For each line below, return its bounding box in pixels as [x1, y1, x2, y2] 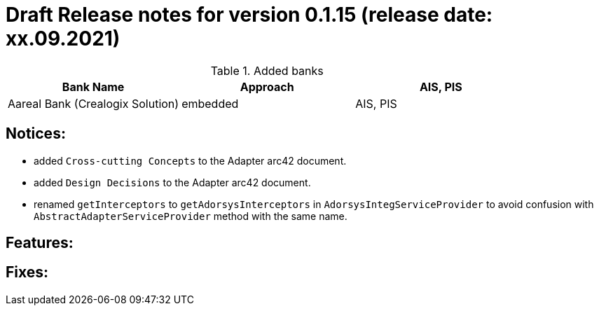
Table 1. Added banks [210, 63, 324, 78]
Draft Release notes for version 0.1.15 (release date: [6, 3, 493, 27]
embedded [181, 96, 239, 111]
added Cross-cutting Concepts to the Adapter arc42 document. [34, 154, 347, 167]
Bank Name [62, 79, 125, 94]
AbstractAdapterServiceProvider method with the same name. [34, 209, 347, 222]
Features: [6, 234, 74, 252]
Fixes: [6, 263, 49, 282]
